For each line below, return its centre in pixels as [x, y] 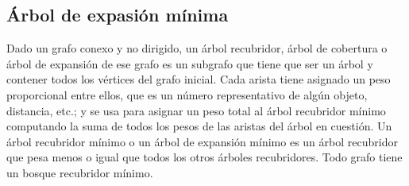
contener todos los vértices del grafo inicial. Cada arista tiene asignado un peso [199, 79]
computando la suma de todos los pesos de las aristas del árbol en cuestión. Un [199, 126]
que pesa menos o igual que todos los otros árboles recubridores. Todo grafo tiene [204, 157]
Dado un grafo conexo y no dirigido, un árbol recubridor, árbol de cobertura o [197, 48]
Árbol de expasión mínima [118, 15]
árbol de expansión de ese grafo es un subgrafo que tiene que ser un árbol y [190, 63]
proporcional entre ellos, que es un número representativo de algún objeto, [187, 94]
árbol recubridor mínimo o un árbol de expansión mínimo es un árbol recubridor [202, 141]
